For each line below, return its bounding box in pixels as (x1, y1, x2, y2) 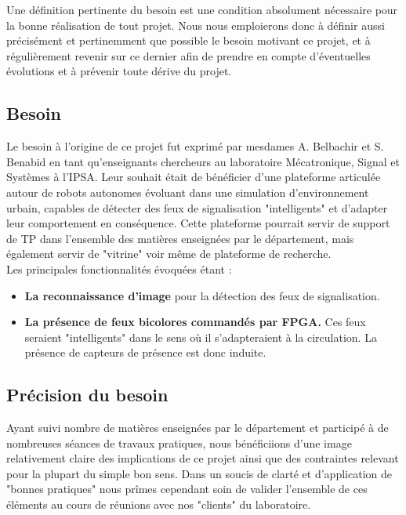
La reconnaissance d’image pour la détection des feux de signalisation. (24, 287, 380, 303)
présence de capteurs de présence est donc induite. (24, 344, 266, 361)
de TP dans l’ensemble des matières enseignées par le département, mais (6, 230, 354, 246)
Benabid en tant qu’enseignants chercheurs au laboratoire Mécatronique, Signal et (6, 153, 400, 169)
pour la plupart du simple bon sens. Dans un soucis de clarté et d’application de (6, 465, 392, 481)
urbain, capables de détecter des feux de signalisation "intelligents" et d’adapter (6, 199, 388, 216)
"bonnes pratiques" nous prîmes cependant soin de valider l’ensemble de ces (6, 481, 368, 497)
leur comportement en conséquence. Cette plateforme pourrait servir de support (6, 215, 390, 231)
